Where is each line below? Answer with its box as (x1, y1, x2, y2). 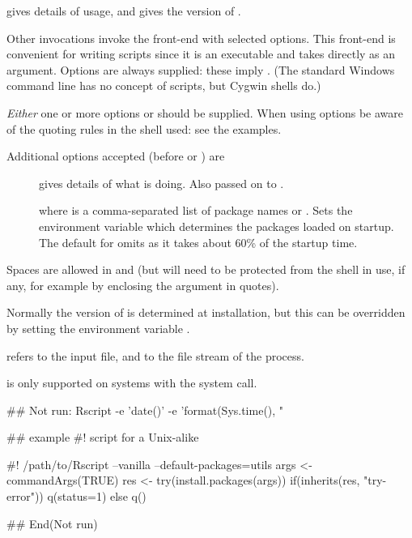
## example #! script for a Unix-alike (6, 429, 199, 446)
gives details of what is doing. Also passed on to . (39, 174, 284, 191)
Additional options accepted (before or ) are (6, 147, 225, 164)
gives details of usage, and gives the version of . (6, 2, 241, 19)
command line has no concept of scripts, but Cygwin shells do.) (6, 77, 321, 94)
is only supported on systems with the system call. (6, 374, 257, 391)
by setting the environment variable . (6, 319, 190, 336)
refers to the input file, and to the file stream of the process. (6, 347, 304, 364)
